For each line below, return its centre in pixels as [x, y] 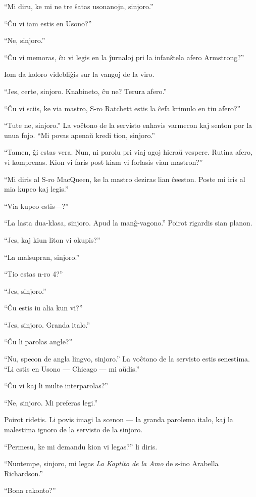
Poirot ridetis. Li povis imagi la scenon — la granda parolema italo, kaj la [119, 419]
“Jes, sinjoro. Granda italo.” [47, 324]
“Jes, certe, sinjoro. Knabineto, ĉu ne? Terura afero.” [86, 91]
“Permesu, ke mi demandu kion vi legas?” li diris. [81, 446]
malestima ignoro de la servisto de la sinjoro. [73, 430]
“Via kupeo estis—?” [36, 206]
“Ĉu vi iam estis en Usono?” [48, 23]
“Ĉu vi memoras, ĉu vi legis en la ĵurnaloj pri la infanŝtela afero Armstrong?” [124, 57]
